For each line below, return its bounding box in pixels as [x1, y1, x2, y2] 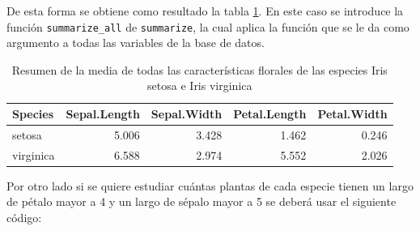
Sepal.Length [66, 105, 140, 122]
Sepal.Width [151, 105, 223, 122]
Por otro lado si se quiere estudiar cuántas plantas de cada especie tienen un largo [6, 177, 414, 194]
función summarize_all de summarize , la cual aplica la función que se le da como [6, 18, 409, 35]
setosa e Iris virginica [147, 77, 252, 94]
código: [6, 209, 42, 225]
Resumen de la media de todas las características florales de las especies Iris [11, 61, 388, 78]
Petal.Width [317, 105, 388, 122]
